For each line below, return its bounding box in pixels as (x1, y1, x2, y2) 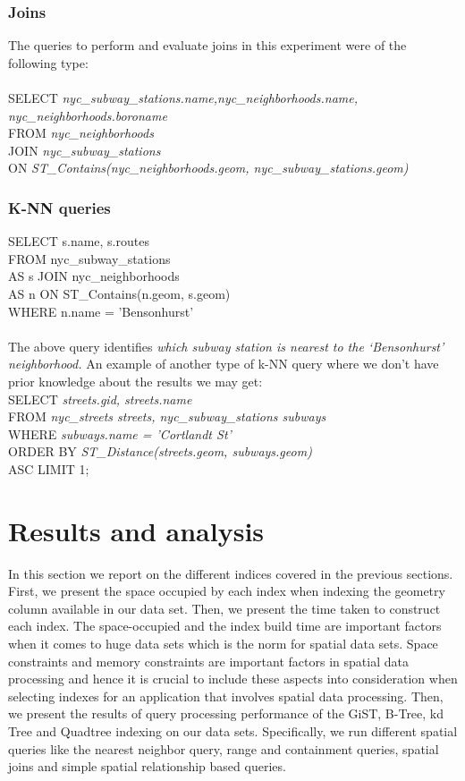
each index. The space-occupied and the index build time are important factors (8, 616, 442, 635)
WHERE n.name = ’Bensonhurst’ (8, 301, 194, 320)
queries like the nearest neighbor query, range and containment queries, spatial (8, 739, 439, 758)
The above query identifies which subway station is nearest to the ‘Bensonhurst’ (8, 336, 444, 355)
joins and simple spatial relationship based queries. (8, 757, 286, 776)
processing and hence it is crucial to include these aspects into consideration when (8, 669, 458, 688)
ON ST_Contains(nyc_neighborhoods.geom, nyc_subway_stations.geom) (8, 158, 409, 177)
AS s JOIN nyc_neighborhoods (8, 267, 180, 285)
